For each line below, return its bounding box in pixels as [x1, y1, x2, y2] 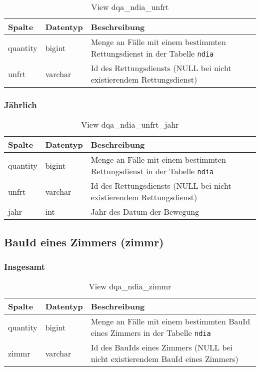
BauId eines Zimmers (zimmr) [4, 234, 164, 249]
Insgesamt [4, 260, 45, 272]
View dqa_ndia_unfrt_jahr [81, 119, 179, 131]
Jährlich [4, 98, 37, 111]
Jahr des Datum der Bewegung [90, 206, 199, 218]
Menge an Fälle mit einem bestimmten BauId [90, 315, 250, 327]
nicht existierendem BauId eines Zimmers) [90, 353, 238, 365]
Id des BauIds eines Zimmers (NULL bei [90, 341, 233, 353]
